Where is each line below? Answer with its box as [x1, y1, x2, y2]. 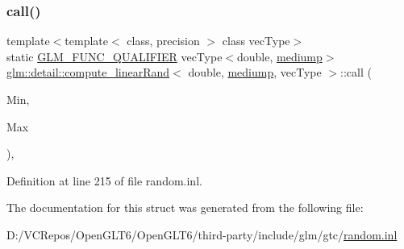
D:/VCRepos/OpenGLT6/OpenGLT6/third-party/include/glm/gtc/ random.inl [6, 226, 398, 243]
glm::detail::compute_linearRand [6, 64, 170, 81]
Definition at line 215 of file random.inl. [6, 172, 202, 189]
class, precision [127, 32, 200, 49]
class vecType [222, 32, 290, 49]
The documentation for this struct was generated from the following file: [6, 199, 364, 216]
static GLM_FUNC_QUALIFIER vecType [6, 48, 223, 64]
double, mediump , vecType [188, 64, 322, 81]
